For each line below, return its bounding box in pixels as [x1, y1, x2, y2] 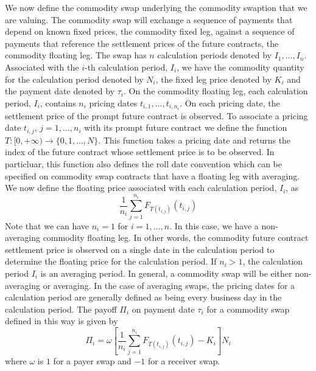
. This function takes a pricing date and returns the [98, 133, 291, 146]
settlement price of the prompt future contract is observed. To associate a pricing [5, 109, 308, 122]
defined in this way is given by [5, 314, 118, 327]
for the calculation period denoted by [5, 72, 144, 85]
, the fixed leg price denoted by [155, 72, 272, 85]
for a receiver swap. [147, 354, 220, 367]
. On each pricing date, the [180, 96, 280, 109]
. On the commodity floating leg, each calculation [124, 85, 308, 97]
